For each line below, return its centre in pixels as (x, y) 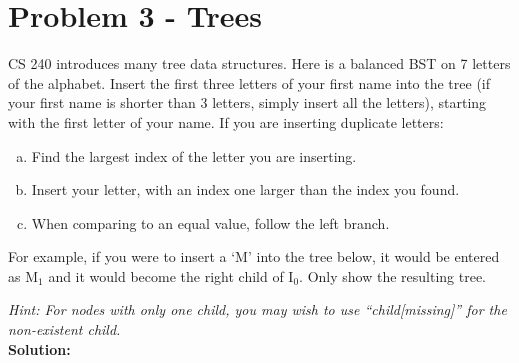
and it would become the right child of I (171, 275)
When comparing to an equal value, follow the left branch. (210, 222)
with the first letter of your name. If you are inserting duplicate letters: (226, 121)
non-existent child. (64, 329)
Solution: (39, 348)
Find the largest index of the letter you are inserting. (194, 155)
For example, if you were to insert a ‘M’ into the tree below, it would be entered (254, 256)
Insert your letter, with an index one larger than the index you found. (245, 189)
